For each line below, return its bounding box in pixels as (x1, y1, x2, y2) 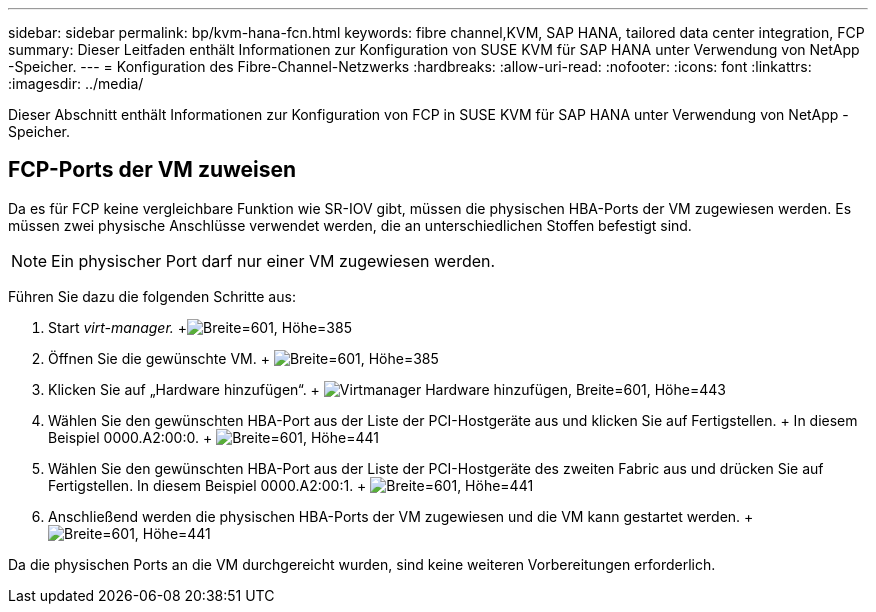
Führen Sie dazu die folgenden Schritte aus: (8, 287, 296, 305)
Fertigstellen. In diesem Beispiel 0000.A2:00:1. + (48, 476, 367, 494)
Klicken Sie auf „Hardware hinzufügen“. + (48, 380, 320, 398)
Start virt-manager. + (48, 318, 188, 336)
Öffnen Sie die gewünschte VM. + (48, 349, 270, 367)
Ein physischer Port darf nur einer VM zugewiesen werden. (51, 250, 496, 271)
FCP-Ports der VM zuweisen (8, 157, 297, 183)
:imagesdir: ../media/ (8, 75, 144, 92)
